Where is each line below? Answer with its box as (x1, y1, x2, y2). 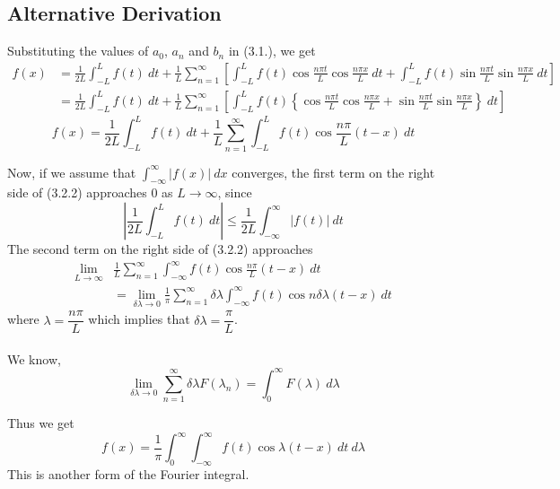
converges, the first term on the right (232, 162, 435, 181)
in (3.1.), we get (228, 41, 316, 60)
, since (217, 183, 252, 202)
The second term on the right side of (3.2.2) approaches (7, 240, 313, 258)
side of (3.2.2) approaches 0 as (7, 183, 173, 202)
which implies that (88, 310, 190, 328)
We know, (7, 349, 61, 368)
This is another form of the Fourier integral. (7, 465, 249, 484)
